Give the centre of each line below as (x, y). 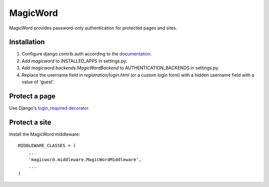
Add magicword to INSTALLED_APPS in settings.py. (74, 61)
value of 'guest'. (38, 82)
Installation (27, 42)
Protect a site (30, 122)
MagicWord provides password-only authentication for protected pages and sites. (93, 28)
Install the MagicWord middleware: (45, 134)
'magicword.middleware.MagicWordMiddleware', (85, 160)
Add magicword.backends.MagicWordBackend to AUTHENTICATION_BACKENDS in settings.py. (120, 68)
